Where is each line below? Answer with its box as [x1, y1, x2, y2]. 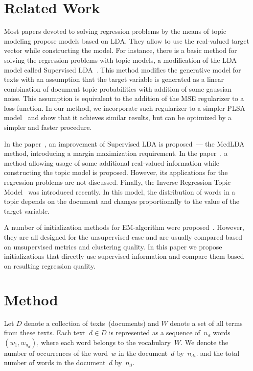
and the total [200, 347, 240, 358]
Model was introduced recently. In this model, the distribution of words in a [4, 186, 235, 197]
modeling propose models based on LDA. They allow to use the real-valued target [4, 35, 250, 46]
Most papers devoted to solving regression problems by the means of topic [4, 26, 227, 36]
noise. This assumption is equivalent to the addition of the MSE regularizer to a [4, 93, 244, 103]
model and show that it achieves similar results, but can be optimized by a [4, 112, 231, 123]
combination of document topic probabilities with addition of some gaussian [4, 83, 232, 94]
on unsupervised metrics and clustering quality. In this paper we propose [4, 241, 222, 251]
